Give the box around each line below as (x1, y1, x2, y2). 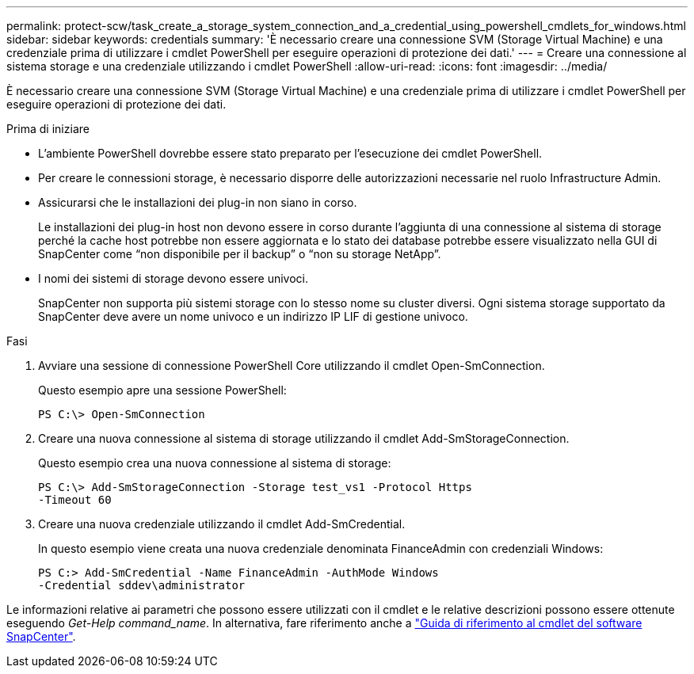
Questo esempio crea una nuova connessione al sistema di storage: (38, 456, 391, 470)
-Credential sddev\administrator (38, 579, 246, 592)
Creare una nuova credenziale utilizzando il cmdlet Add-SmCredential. (38, 517, 406, 531)
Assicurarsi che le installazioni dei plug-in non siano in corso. (38, 196, 357, 209)
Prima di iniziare (6, 122, 90, 135)
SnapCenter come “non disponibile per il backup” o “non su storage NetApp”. (38, 247, 441, 261)
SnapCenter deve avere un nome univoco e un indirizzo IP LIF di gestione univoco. (38, 310, 468, 323)
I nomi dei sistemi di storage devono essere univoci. (38, 272, 308, 285)
